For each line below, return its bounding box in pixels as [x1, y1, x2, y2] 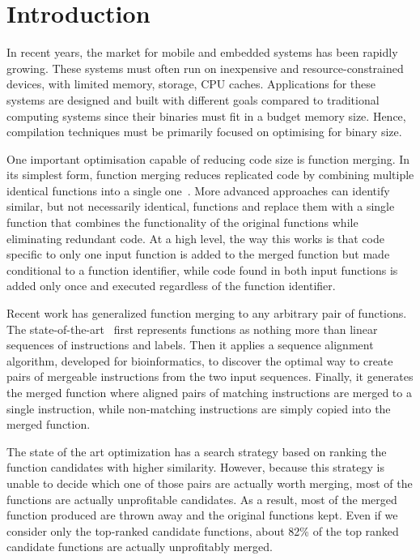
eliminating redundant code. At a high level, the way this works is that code [6, 229, 384, 246]
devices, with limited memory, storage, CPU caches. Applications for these [6, 75, 376, 92]
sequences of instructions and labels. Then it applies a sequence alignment [6, 336, 374, 353]
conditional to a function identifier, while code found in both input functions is [6, 261, 398, 278]
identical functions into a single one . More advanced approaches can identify [6, 182, 390, 199]
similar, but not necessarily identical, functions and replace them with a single [6, 198, 395, 215]
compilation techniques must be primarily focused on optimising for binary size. [6, 123, 402, 140]
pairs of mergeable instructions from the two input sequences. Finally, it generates [6, 368, 414, 385]
